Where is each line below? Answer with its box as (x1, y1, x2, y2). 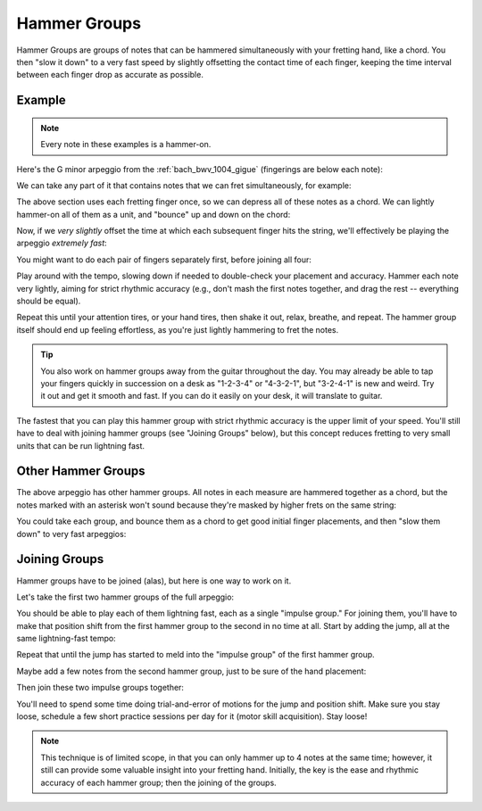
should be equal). (16, 295, 81, 307)
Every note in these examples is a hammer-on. (40, 139, 212, 150)
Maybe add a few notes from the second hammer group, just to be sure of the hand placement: (16, 666, 367, 676)
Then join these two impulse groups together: (16, 683, 185, 693)
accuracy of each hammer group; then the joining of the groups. (40, 777, 277, 788)
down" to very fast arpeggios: (16, 528, 127, 539)
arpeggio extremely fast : (16, 237, 107, 249)
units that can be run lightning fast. (16, 440, 145, 451)
